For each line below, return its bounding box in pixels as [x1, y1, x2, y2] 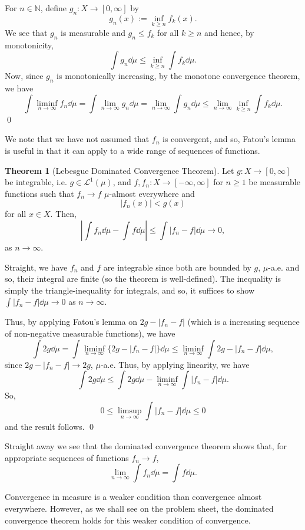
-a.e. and [268, 261, 300, 273]
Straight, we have [5, 261, 68, 273]
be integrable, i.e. [5, 176, 67, 188]
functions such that [5, 187, 74, 199]
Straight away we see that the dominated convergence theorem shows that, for [5, 440, 287, 452]
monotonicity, [5, 38, 54, 51]
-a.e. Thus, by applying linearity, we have [100, 358, 250, 370]
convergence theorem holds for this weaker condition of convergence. [5, 513, 251, 526]
